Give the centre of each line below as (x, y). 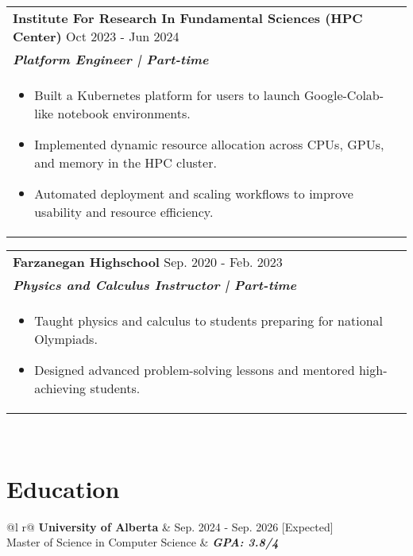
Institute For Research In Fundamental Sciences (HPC (188, 18)
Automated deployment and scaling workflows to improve (194, 193)
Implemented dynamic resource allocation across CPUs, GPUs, (209, 144)
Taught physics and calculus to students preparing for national (209, 320)
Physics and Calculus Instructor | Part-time (155, 285)
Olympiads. (66, 339)
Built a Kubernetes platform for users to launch (167, 95)
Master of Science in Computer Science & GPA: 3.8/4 (143, 542)
